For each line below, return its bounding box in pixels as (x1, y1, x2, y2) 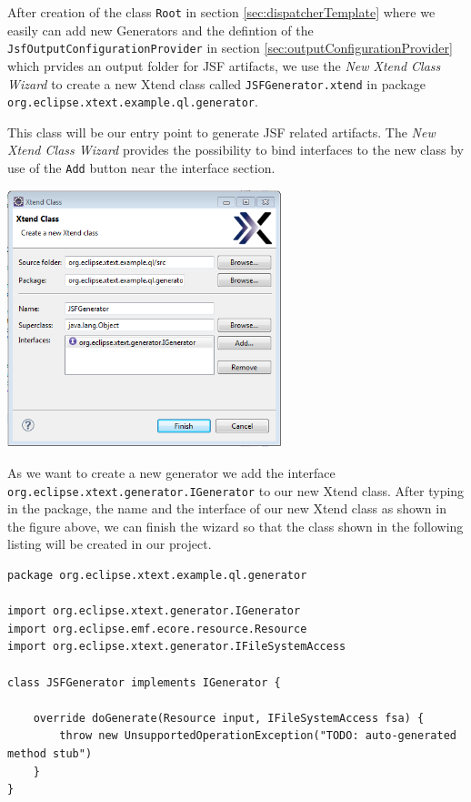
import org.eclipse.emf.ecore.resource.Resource (7, 622, 307, 635)
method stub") (7, 746, 93, 760)
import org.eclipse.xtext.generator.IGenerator (7, 604, 301, 618)
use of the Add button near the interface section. (7, 158, 276, 177)
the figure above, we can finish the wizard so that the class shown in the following (7, 516, 464, 535)
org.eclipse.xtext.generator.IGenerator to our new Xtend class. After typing (7, 481, 465, 500)
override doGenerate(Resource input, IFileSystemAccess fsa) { (33, 711, 425, 725)
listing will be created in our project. (7, 534, 212, 553)
